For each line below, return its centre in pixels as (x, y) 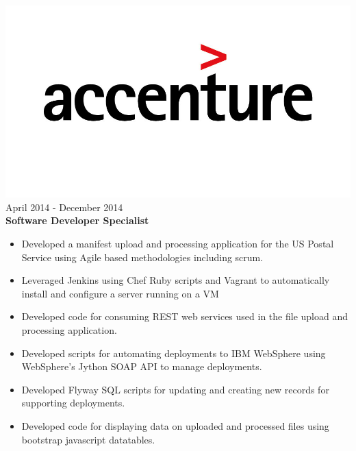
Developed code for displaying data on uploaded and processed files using (175, 425)
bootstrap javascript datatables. (88, 439)
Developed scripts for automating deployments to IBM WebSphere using (174, 353)
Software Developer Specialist (77, 220)
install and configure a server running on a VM (120, 293)
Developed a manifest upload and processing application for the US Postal (178, 243)
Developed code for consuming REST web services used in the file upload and (185, 316)
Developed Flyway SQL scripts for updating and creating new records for (175, 389)
